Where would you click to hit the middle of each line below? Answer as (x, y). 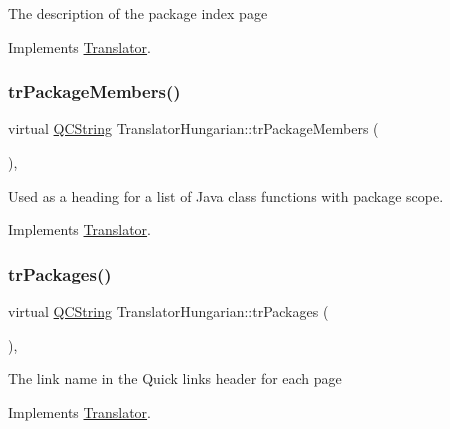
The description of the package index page (138, 13)
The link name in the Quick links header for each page (175, 378)
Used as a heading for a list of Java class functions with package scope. (226, 195)
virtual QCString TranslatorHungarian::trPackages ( (168, 311)
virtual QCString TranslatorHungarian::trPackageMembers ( (193, 128)
